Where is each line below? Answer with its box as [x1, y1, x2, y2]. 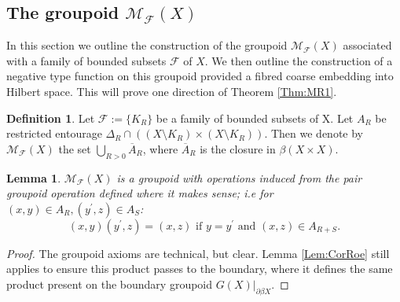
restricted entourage [6, 125, 102, 142]
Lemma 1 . [6, 169, 61, 186]
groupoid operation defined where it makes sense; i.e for [6, 185, 273, 201]
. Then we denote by [264, 125, 363, 142]
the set [58, 140, 91, 157]
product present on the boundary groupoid [6, 275, 213, 292]
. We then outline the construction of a [204, 52, 393, 68]
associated [343, 37, 392, 53]
